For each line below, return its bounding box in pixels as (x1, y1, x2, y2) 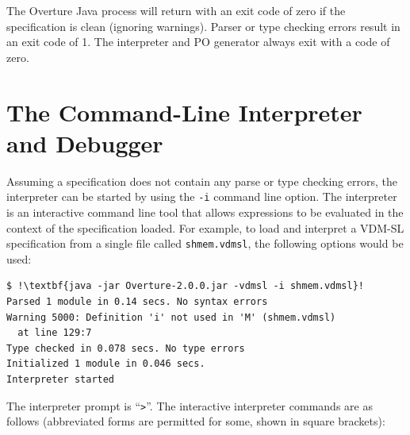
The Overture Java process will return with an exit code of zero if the (6, 2, 346, 18)
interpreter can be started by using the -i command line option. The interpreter (6, 188, 397, 205)
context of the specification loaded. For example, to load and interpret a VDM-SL (6, 219, 404, 236)
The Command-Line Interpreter (6, 95, 362, 128)
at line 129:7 (17, 327, 92, 339)
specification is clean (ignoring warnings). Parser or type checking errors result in (6, 17, 400, 34)
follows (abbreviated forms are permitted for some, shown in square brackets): (6, 413, 385, 429)
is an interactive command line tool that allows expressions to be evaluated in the (6, 203, 404, 220)
